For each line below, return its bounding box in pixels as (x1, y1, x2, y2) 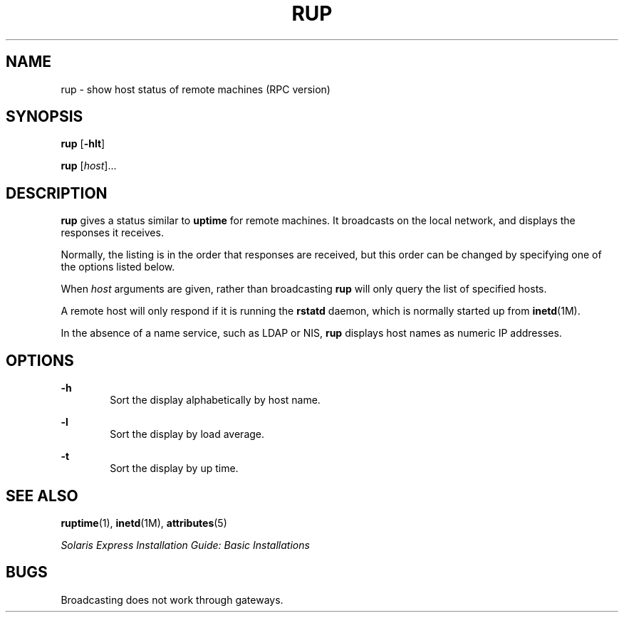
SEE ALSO (6, 486, 78, 505)
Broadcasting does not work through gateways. (61, 593, 284, 606)
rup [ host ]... (61, 159, 117, 172)
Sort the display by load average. (110, 428, 265, 441)
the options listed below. (61, 261, 175, 273)
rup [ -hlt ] (61, 137, 105, 150)
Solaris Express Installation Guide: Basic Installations (61, 538, 310, 551)
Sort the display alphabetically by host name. (110, 394, 321, 407)
